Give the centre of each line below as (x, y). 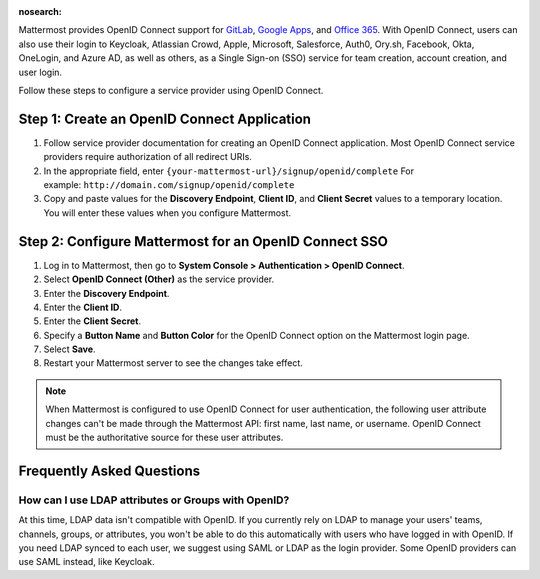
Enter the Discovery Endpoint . (106, 293)
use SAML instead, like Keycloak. (86, 562)
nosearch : (40, 11)
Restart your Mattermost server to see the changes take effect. (173, 363)
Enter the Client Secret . (92, 321)
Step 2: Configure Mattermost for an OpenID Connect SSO (203, 241)
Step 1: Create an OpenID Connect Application (165, 118)
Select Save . (69, 349)
